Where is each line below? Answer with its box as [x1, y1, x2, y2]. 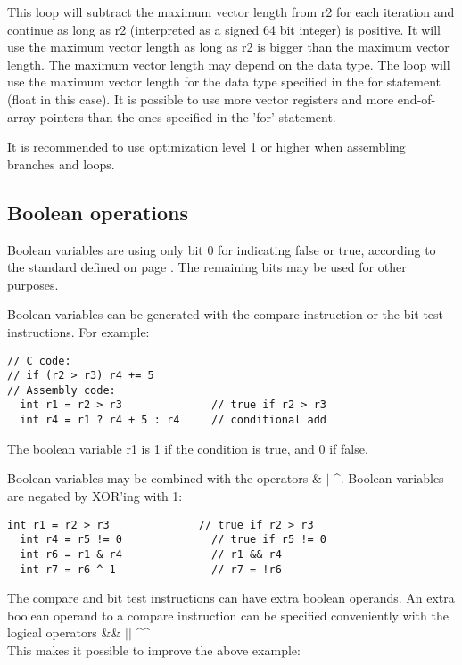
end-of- [397, 89, 436, 108]
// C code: [7, 354, 71, 367]
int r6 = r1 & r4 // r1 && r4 [20, 547, 282, 561]
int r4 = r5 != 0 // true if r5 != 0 [20, 533, 326, 546]
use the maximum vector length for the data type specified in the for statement [7, 72, 441, 91]
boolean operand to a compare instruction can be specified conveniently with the [7, 605, 449, 624]
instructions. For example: [7, 322, 150, 341]
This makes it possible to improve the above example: [7, 640, 301, 659]
